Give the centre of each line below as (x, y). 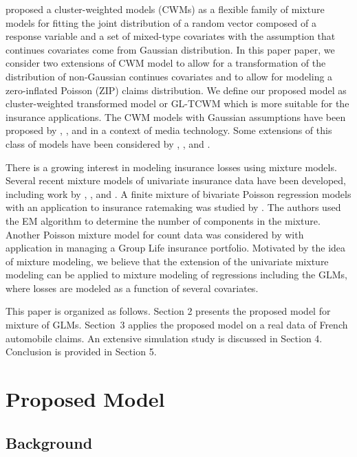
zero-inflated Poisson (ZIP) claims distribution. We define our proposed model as (176, 90)
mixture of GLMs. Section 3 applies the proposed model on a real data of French (177, 325)
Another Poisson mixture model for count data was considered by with (155, 234)
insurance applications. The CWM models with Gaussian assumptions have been (176, 116)
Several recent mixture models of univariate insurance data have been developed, (176, 180)
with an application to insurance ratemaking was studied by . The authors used (173, 207)
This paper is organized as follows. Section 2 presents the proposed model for (168, 311)
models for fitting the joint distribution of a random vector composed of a (161, 22)
